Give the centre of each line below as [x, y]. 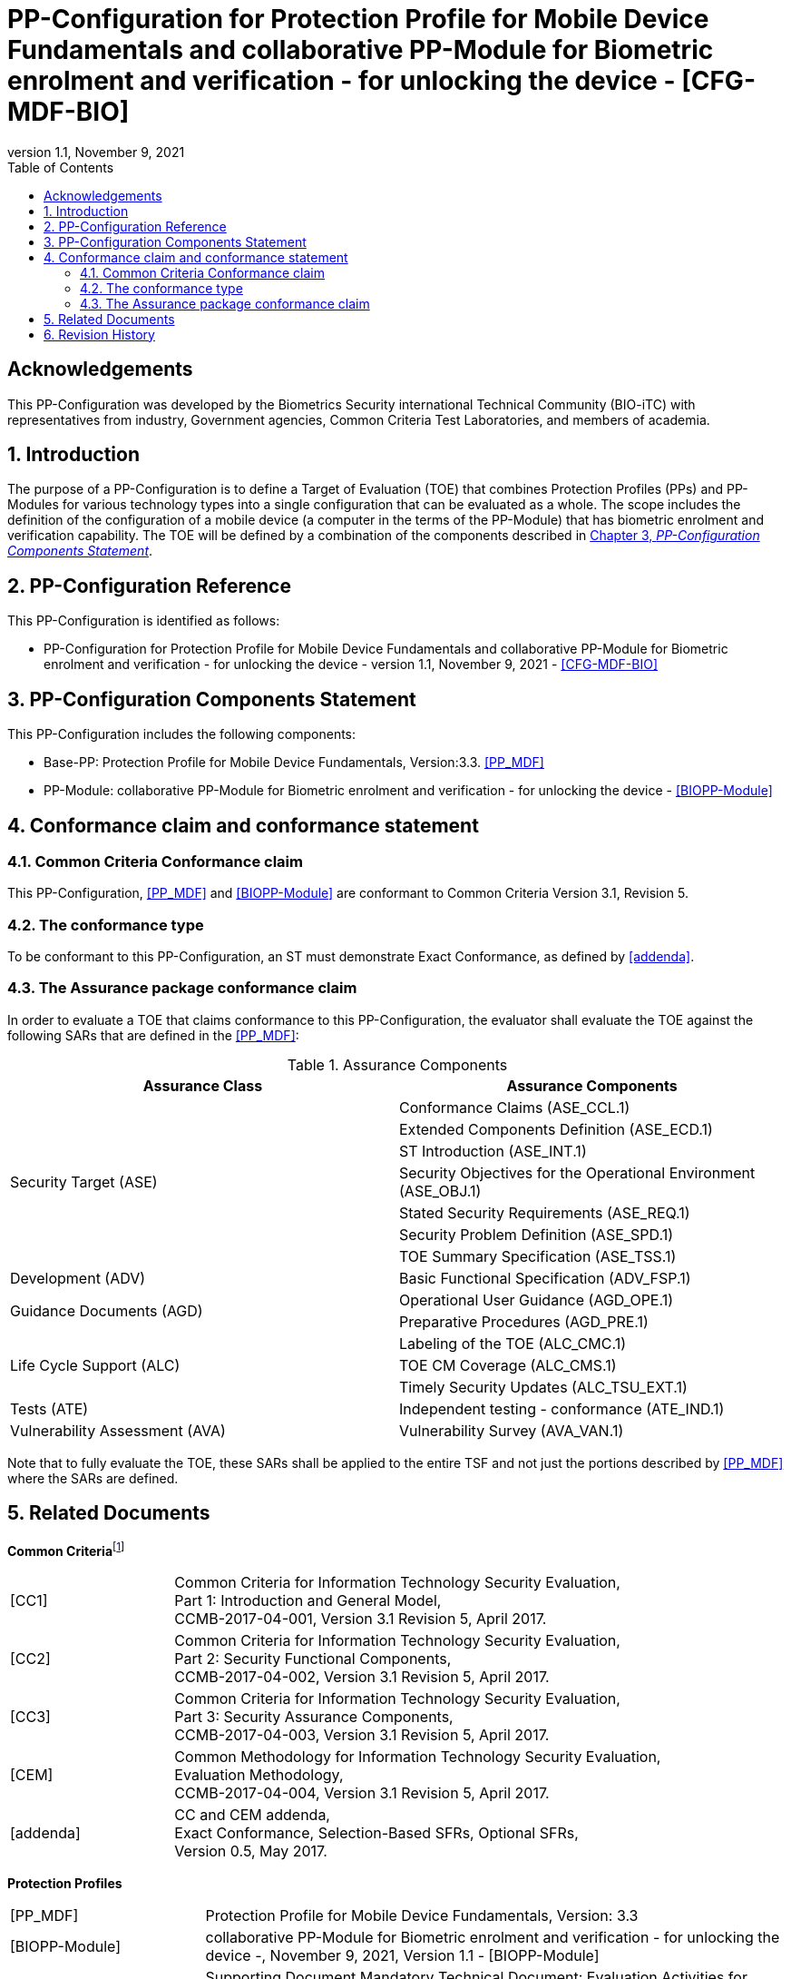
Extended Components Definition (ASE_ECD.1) [556, 1129]
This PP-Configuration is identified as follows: [144, 621]
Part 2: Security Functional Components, [313, 1659]
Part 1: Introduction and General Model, [308, 1601]
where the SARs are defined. [93, 1478]
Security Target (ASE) [84, 1181]
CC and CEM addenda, [252, 1815]
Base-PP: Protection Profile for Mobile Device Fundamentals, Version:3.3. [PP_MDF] [294, 763]
